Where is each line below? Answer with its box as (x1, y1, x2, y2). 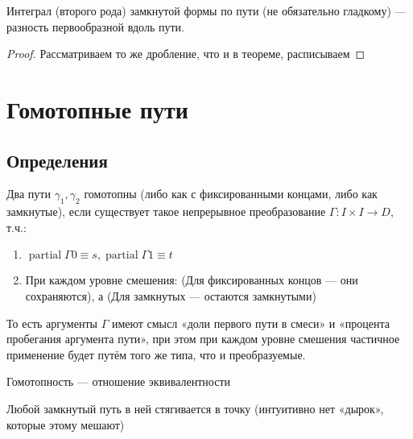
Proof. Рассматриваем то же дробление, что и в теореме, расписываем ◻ (6, 45, 366, 62)
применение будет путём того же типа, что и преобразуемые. (6, 346, 306, 362)
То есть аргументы (6, 314, 97, 331)
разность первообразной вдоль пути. (6, 18, 184, 35)
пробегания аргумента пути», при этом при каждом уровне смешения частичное (6, 330, 400, 347)
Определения (6, 147, 108, 172)
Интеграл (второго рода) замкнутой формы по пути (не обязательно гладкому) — (6, 2, 407, 19)
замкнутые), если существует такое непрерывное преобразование (6, 203, 326, 220)
